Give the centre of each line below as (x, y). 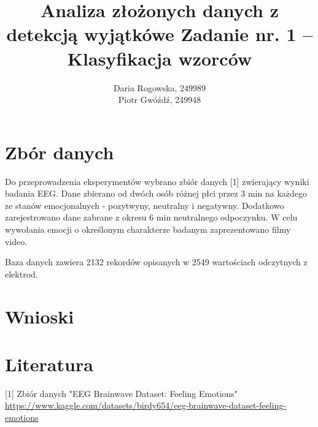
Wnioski (40, 316)
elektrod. (21, 274)
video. (16, 241)
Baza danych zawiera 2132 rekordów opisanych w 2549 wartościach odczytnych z (156, 262)
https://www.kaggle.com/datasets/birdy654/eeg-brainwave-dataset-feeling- (146, 405)
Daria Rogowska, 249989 (160, 87)
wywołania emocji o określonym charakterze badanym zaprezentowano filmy (148, 229)
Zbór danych (60, 152)
